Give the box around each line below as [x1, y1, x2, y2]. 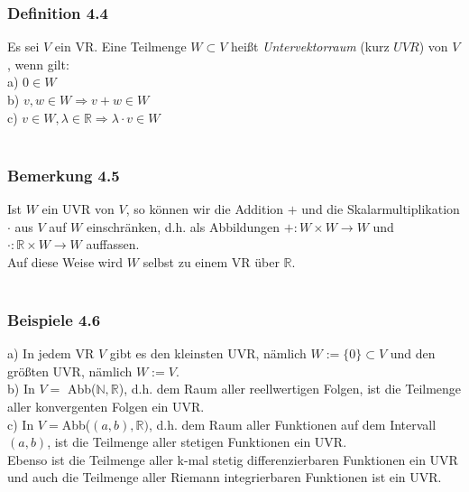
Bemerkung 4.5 [7, 163, 120, 186]
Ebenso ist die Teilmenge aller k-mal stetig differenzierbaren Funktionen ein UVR [7, 450, 458, 469]
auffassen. [86, 235, 140, 254]
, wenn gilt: [7, 54, 69, 73]
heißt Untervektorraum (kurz [231, 37, 390, 56]
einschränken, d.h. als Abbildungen [86, 217, 280, 236]
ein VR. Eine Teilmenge [54, 37, 187, 56]
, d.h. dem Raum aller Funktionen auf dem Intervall [148, 414, 437, 433]
